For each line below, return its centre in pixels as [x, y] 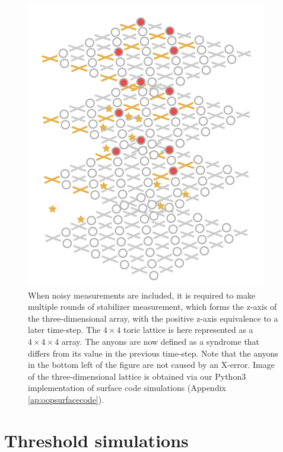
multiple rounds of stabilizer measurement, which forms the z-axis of [152, 307]
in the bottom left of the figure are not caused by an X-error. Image [151, 365]
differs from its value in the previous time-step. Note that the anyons [153, 353]
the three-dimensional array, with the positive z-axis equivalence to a [153, 318]
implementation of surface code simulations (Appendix [127, 388]
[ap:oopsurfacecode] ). [66, 399]
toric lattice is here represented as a [188, 330]
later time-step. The [64, 330]
